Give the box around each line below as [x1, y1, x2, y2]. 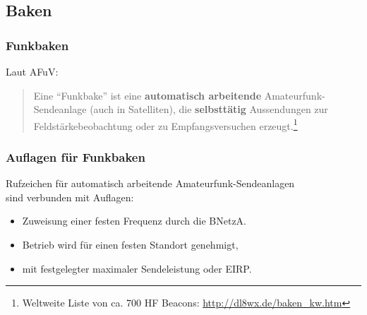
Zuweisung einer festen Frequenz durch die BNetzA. [22, 213, 246, 228]
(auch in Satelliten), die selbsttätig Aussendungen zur [90, 102, 328, 117]
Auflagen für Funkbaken [6, 148, 145, 165]
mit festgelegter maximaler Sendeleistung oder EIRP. [22, 261, 252, 275]
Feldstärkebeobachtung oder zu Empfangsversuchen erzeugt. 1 [33, 116, 298, 133]
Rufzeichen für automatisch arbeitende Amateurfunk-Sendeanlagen [6, 176, 295, 191]
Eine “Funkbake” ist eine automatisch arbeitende [33, 88, 262, 102]
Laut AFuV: [6, 64, 59, 78]
